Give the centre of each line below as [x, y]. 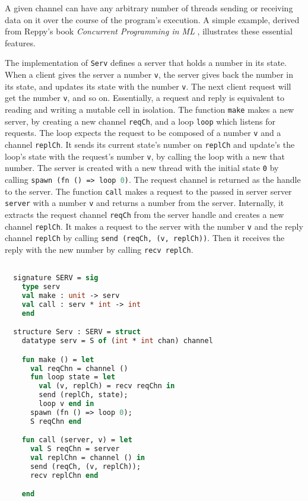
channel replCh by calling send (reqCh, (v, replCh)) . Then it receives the [145, 238]
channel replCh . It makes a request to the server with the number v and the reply [154, 226]
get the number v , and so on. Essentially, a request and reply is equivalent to [145, 98]
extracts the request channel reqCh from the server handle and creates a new [145, 214]
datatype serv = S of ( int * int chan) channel [117, 341]
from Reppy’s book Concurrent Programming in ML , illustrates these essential [149, 31]
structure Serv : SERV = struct [77, 332]
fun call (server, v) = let [77, 440]
